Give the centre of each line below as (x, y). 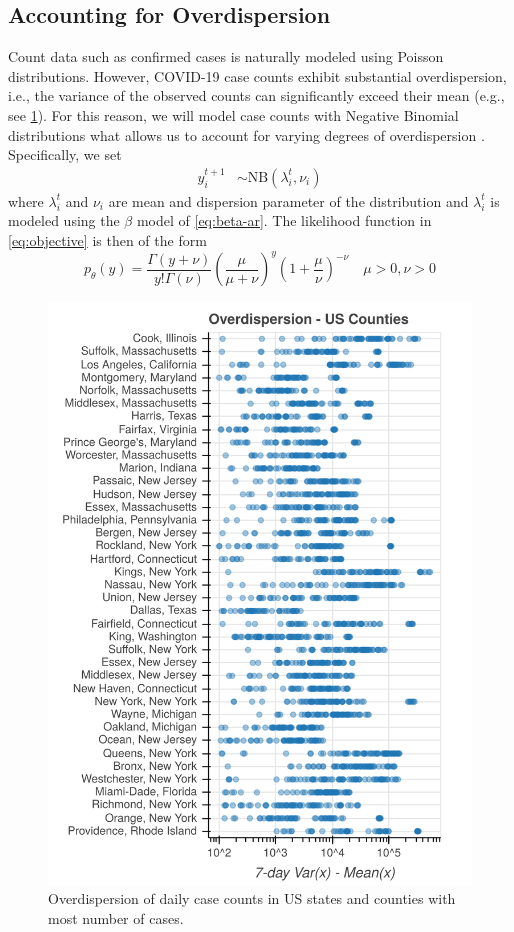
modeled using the (64, 220)
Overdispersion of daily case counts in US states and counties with (252, 898)
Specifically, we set (65, 154)
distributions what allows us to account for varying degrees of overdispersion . (246, 134)
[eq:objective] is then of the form (107, 239)
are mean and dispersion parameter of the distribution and (288, 200)
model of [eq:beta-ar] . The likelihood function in (284, 220)
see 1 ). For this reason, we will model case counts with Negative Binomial (233, 114)
